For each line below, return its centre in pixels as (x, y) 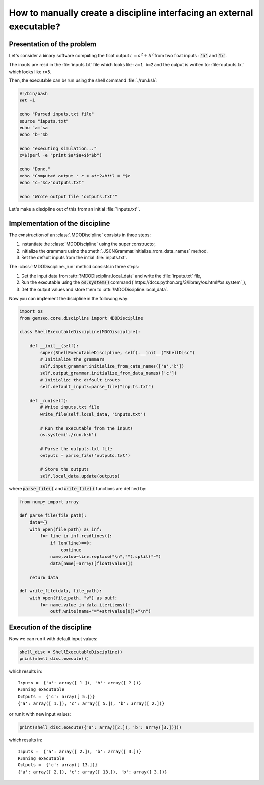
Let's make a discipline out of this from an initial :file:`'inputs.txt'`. (75, 209)
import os (31, 311)
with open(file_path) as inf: (66, 529)
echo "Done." (35, 169)
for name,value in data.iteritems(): (85, 605)
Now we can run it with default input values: (53, 639)
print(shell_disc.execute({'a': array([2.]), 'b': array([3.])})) (100, 727)
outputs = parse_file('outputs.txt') (85, 456)
